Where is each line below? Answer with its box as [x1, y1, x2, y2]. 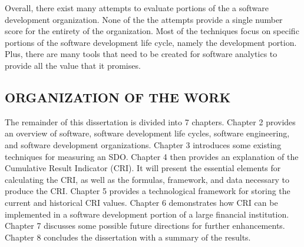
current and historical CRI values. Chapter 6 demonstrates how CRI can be [5, 196, 278, 208]
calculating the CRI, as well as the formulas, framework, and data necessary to [5, 173, 289, 185]
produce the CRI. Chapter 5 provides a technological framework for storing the [5, 185, 290, 197]
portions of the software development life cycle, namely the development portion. [5, 36, 297, 48]
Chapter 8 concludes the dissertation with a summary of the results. [5, 231, 251, 243]
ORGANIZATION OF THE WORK [5, 88, 231, 106]
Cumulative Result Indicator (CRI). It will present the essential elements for [5, 162, 281, 174]
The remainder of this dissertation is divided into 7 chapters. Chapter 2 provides [5, 115, 296, 128]
